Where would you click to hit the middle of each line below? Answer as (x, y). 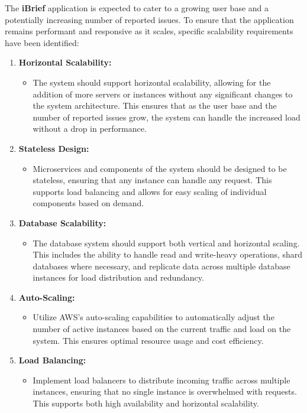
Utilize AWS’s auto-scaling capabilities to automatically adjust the (153, 317)
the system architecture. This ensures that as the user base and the (155, 105)
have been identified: (42, 42)
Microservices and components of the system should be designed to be (160, 168)
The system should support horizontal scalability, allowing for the (152, 82)
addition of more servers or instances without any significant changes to (163, 94)
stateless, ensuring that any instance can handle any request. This (152, 180)
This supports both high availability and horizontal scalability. (146, 403)
